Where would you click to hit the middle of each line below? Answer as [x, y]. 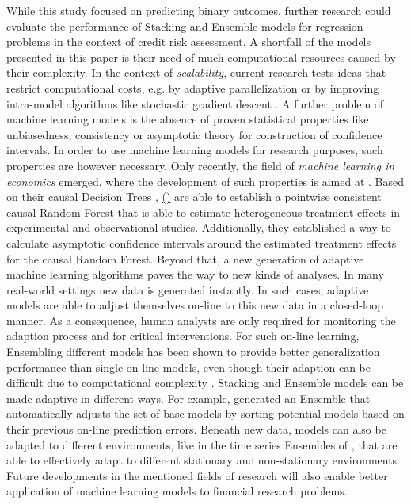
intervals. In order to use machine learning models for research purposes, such [195, 150]
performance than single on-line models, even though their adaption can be [188, 367]
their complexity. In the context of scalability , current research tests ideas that [196, 72]
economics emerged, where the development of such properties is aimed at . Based [205, 181]
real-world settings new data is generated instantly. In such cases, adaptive [188, 289]
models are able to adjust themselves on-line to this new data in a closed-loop [195, 305]
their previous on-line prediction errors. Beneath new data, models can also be [196, 429]
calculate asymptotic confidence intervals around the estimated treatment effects [202, 243]
